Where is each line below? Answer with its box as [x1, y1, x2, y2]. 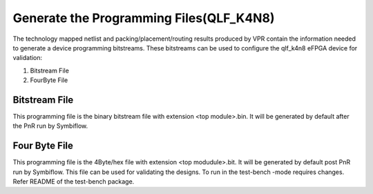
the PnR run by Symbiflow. [12, 122, 88, 130]
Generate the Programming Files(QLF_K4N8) [12, 10, 275, 26]
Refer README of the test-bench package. [12, 177, 135, 186]
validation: [12, 54, 43, 62]
